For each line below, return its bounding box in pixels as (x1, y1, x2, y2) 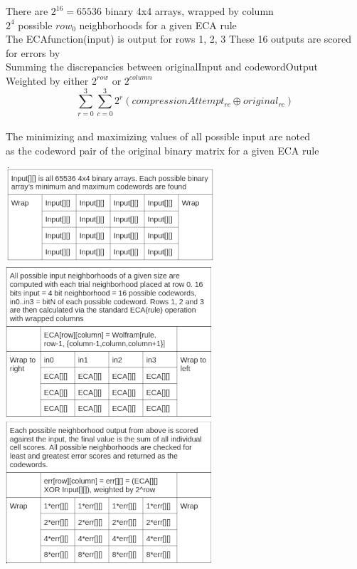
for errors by (6, 45, 60, 60)
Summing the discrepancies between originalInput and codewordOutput (6, 59, 318, 74)
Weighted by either (6, 73, 89, 88)
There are (6, 4, 48, 18)
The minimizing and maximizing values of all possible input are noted (6, 129, 311, 144)
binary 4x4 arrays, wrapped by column (105, 4, 274, 18)
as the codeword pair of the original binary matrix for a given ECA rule (6, 142, 319, 157)
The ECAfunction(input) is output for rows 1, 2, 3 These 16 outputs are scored (6, 31, 352, 46)
